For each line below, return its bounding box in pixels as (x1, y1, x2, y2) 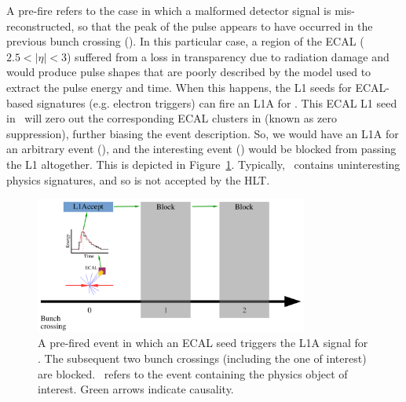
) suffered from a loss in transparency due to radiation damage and (66, 48, 390, 64)
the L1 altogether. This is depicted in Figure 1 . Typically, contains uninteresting (6, 155, 401, 172)
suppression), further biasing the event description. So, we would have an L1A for (6, 125, 399, 141)
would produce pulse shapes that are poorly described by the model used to (6, 64, 371, 80)
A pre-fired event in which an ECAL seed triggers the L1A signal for (38, 334, 368, 351)
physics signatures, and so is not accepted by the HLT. (6, 171, 270, 188)
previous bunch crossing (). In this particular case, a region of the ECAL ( (6, 33, 364, 49)
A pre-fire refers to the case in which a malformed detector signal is (6, 2, 331, 18)
